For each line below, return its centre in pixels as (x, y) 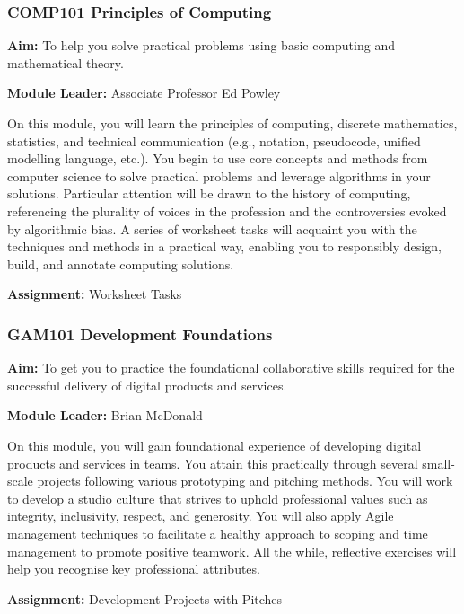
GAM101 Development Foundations (140, 333)
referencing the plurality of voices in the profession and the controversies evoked (227, 211)
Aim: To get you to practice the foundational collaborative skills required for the (231, 368)
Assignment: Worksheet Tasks (95, 294)
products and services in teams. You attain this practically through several (213, 463)
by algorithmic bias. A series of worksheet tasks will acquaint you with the (212, 228)
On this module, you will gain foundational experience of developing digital (214, 445)
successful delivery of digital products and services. (147, 385)
